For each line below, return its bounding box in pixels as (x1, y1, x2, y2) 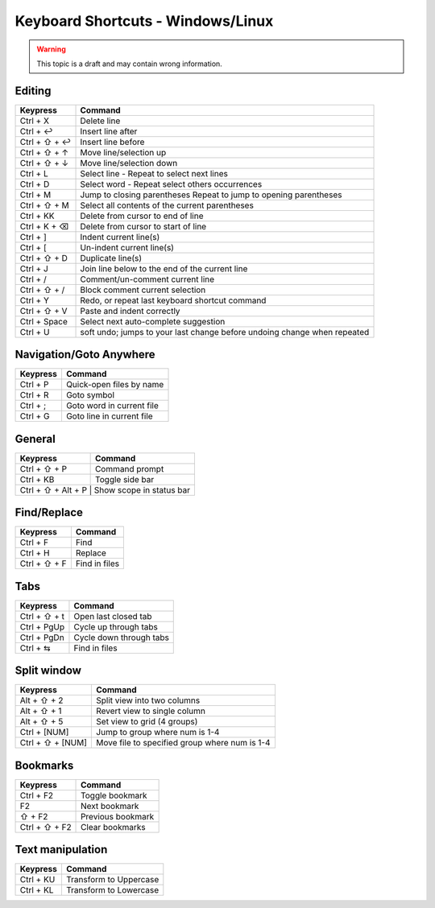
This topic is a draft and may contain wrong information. (36, 59, 223, 68)
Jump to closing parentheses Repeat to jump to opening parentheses (80, 189, 342, 200)
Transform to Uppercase (65, 874, 159, 885)
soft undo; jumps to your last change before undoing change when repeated (80, 326, 370, 337)
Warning (36, 44, 66, 54)
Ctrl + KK (19, 210, 55, 221)
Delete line (80, 115, 121, 126)
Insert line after (80, 126, 138, 137)
